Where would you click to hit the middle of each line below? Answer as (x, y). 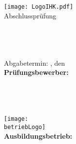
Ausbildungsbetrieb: (38, 136)
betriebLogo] (25, 127)
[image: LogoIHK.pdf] (39, 7)
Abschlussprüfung (30, 15)
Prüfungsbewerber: (36, 72)
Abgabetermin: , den (35, 63)
